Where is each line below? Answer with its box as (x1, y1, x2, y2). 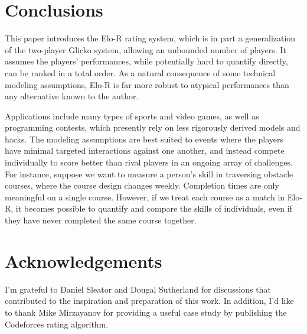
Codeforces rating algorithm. (5, 317, 109, 330)
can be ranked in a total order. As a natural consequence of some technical (5, 66, 276, 79)
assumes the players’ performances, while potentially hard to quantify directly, (5, 55, 288, 67)
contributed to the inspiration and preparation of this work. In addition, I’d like (5, 294, 294, 307)
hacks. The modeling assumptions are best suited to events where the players (5, 132, 284, 145)
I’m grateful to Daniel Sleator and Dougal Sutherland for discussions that (5, 283, 271, 295)
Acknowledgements (5, 248, 162, 273)
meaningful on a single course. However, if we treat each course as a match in (5, 190, 285, 203)
